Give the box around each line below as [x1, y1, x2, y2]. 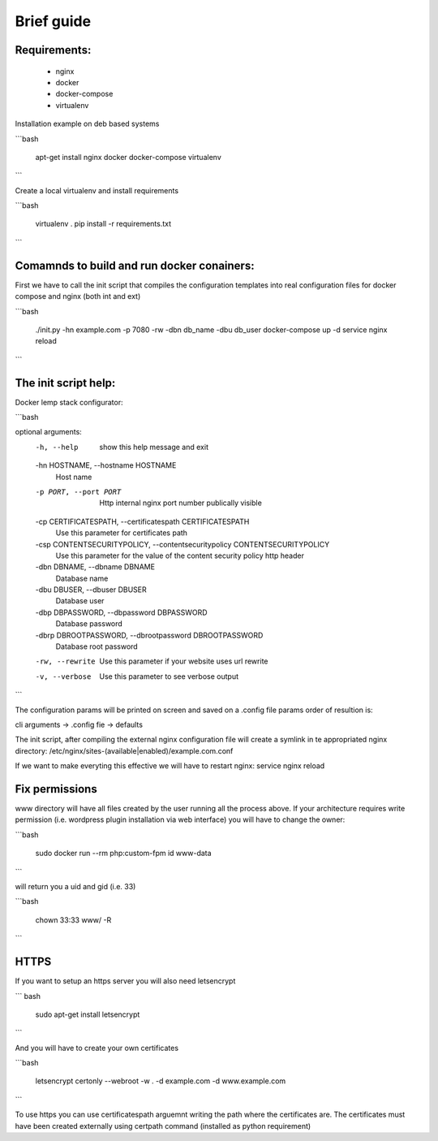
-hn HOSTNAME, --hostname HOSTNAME [35, 460, 177, 470]
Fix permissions [15, 782, 97, 796]
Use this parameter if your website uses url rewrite [99, 656, 268, 666]
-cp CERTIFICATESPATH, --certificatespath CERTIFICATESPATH [35, 516, 250, 526]
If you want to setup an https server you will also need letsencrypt [15, 976, 236, 986]
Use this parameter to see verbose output [99, 671, 239, 681]
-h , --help [35, 443, 79, 452]
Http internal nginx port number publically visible [99, 498, 263, 508]
